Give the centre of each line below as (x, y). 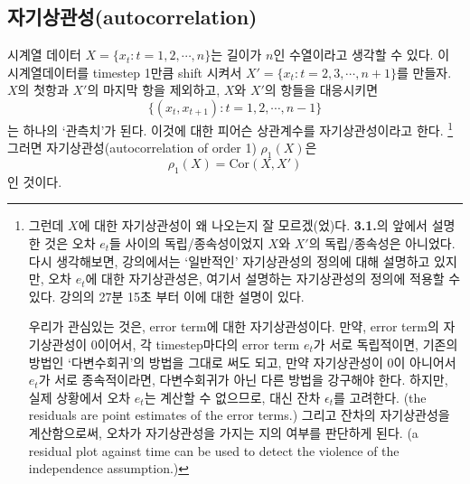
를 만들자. (424, 72)
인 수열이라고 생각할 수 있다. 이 (362, 55)
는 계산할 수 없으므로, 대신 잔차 (232, 397)
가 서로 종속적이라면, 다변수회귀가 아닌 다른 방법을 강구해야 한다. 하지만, (243, 380)
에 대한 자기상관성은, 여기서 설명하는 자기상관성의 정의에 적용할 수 (273, 279)
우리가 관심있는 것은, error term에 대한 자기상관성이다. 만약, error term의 (234, 326)
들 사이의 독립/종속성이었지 (187, 243)
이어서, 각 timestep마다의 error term (198, 344)
